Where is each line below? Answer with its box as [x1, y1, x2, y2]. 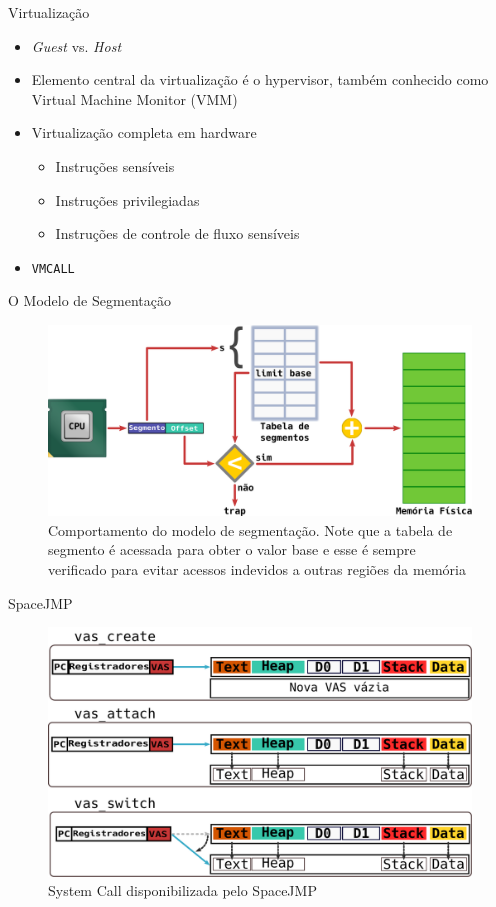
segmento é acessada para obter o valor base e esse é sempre [48, 539, 416, 560]
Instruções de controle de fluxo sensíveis [55, 223, 300, 244]
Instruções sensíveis [55, 155, 175, 176]
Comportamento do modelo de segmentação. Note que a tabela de [48, 519, 453, 540]
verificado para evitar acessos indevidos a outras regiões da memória [48, 559, 466, 580]
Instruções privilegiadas [55, 189, 200, 210]
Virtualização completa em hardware [31, 122, 257, 143]
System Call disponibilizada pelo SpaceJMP [48, 880, 317, 901]
